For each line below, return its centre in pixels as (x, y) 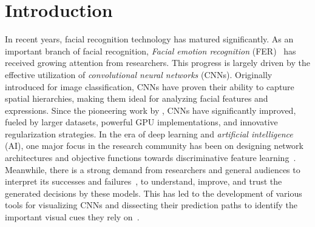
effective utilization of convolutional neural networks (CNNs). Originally (139, 74)
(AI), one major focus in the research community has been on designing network (154, 146)
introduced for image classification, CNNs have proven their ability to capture (150, 86)
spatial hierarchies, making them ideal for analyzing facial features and (137, 98)
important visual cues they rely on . (72, 217)
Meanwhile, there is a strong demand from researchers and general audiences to (153, 169)
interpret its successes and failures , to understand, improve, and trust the (144, 181)
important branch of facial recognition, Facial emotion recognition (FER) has (151, 51)
